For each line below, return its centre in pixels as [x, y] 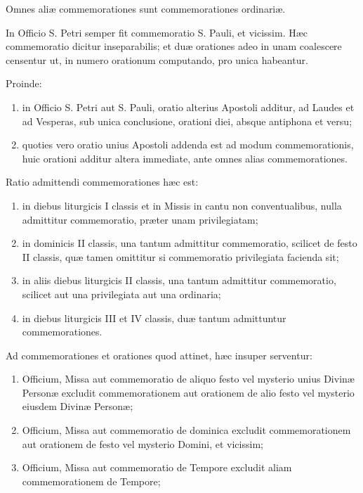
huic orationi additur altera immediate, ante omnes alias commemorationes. [185, 158]
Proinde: [24, 83]
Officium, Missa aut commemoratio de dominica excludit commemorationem [186, 430]
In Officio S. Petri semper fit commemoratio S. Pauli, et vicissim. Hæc [157, 32]
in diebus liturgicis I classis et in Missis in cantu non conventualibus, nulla [182, 205]
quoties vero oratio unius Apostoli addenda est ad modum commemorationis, [188, 145]
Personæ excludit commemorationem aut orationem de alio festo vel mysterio [188, 392]
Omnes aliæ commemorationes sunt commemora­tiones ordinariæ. [146, 8]
